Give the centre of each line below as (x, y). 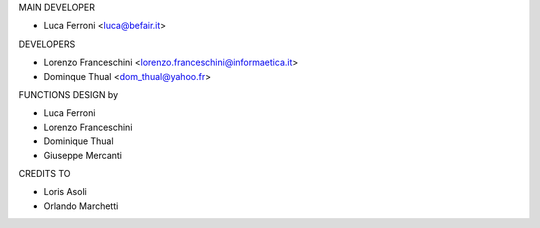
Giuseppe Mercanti (82, 155)
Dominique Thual (78, 141)
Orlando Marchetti (81, 206)
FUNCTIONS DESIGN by (68, 94)
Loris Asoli (65, 192)
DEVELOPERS (47, 44)
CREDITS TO (44, 173)
